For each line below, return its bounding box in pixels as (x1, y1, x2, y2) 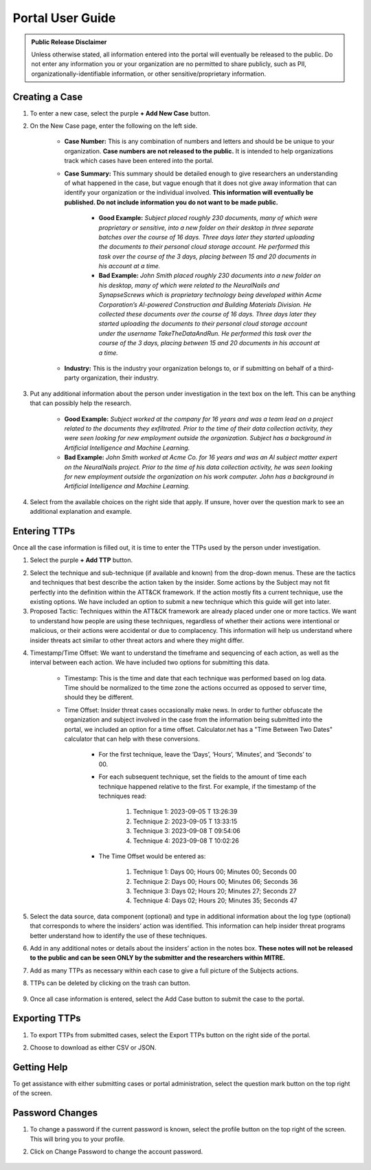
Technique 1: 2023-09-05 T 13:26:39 (133, 808, 238, 816)
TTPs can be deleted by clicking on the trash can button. (30, 979, 191, 987)
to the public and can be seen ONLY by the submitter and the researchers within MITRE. (30, 953, 285, 962)
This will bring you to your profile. (30, 1135, 125, 1143)
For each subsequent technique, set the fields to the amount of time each (98, 772, 307, 781)
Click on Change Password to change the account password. (30, 1147, 203, 1156)
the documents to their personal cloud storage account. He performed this (98, 243, 311, 251)
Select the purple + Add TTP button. (30, 556, 133, 564)
